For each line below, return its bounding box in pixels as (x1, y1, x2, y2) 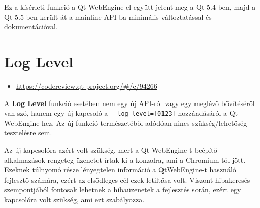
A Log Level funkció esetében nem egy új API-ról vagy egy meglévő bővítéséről (4, 97, 255, 108)
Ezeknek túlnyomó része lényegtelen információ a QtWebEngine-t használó (4, 164, 236, 175)
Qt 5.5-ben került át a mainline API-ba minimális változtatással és (4, 11, 212, 22)
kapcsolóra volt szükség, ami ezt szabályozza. (4, 194, 145, 204)
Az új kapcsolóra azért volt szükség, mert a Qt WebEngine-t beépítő (4, 144, 217, 155)
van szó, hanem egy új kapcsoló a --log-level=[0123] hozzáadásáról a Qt (4, 108, 238, 118)
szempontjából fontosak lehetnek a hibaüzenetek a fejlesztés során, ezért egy (4, 184, 241, 195)
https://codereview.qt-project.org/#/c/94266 (16, 80, 157, 91)
